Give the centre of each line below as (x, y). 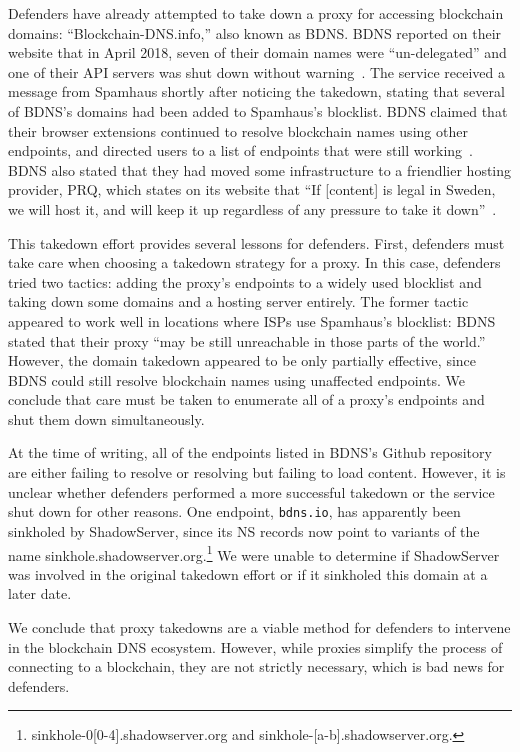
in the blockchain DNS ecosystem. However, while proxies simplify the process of (255, 646)
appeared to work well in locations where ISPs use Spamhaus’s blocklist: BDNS (252, 320)
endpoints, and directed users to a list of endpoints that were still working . (240, 150)
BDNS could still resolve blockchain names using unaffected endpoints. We (236, 379)
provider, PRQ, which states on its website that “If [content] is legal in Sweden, (252, 189)
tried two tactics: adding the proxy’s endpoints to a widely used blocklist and (245, 281)
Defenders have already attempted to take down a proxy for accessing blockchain (256, 13)
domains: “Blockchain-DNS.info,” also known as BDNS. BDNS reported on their (255, 32)
